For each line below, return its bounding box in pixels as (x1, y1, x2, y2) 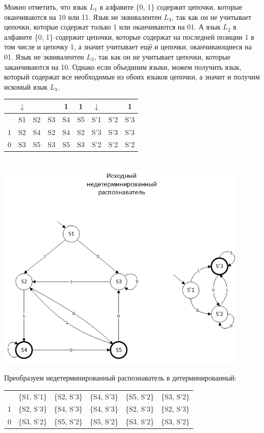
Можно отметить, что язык (4, 2, 88, 12)
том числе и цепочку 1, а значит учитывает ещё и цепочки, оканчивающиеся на (4, 41, 252, 52)
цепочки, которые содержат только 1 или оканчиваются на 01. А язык (4, 21, 221, 32)
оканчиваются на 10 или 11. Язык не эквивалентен (4, 11, 162, 22)
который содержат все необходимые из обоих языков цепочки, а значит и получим (4, 71, 260, 82)
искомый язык (4, 81, 48, 92)
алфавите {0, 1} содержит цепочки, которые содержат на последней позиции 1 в (4, 31, 254, 42)
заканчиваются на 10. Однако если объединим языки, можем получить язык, (4, 61, 242, 72)
